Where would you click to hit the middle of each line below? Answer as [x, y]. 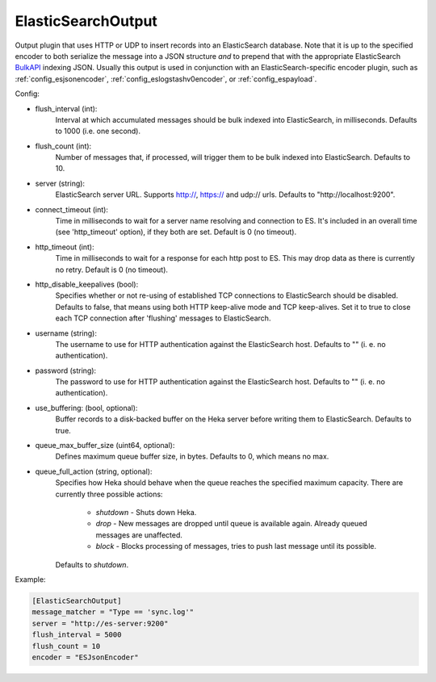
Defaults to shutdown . [92, 564]
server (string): [60, 183]
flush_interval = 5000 [77, 635]
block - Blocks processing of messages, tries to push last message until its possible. [236, 546]
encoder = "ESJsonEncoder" [85, 657]
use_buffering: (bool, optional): [86, 408]
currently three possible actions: [109, 494]
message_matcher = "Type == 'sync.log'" [113, 612]
